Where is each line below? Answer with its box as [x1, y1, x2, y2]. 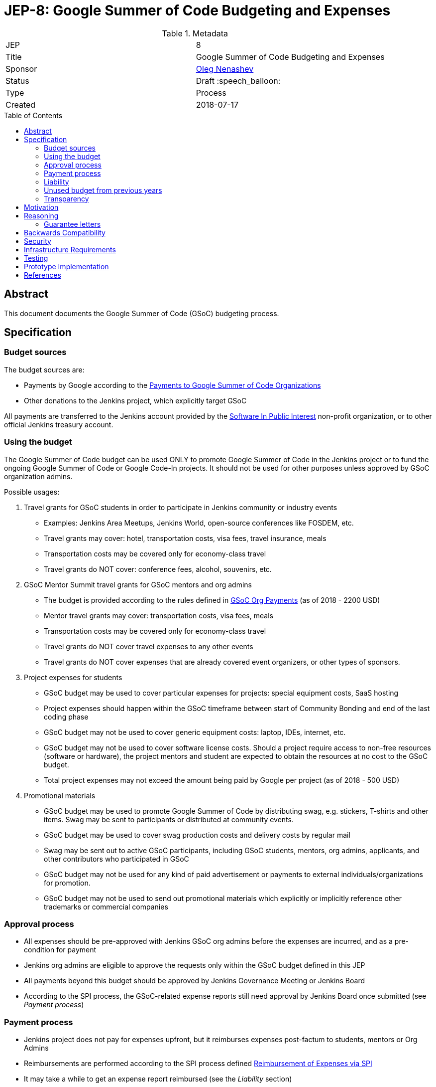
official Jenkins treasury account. [4, 420, 113, 429]
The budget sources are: [4, 365, 85, 374]
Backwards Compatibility [24, 228, 106, 237]
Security [24, 236, 51, 245]
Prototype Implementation [24, 262, 109, 271]
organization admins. [4, 472, 73, 481]
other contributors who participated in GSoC [44, 854, 189, 863]
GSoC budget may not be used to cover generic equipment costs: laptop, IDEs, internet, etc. [44, 727, 346, 736]
